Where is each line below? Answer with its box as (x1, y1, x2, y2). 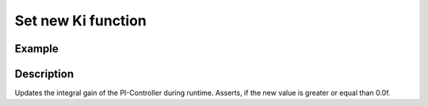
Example (14, 42, 59, 55)
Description (14, 67, 75, 81)
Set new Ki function (14, 12, 147, 29)
